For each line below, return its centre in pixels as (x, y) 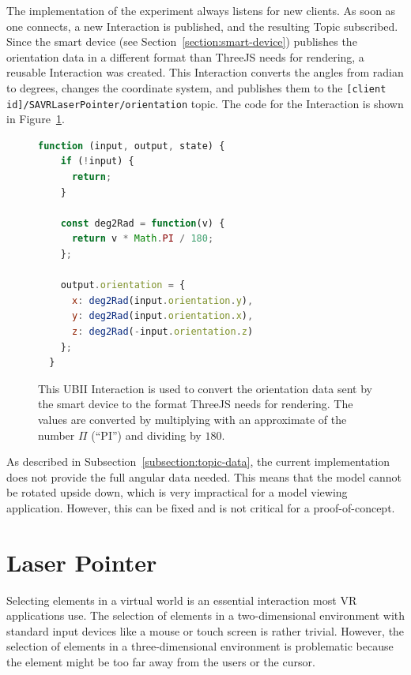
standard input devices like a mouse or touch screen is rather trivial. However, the (205, 630)
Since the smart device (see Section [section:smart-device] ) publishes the (182, 41)
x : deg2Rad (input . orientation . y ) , (162, 300)
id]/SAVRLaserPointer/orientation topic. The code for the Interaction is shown (205, 103)
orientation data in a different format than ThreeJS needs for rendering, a (185, 56)
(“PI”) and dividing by (146, 435)
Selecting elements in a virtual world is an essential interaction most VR (182, 600)
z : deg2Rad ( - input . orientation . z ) (162, 332)
